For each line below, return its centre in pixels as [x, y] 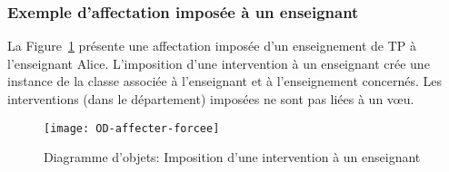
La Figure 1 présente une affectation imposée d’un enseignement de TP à [212, 46]
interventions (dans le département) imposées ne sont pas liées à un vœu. [211, 99]
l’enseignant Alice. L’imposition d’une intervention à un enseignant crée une [219, 63]
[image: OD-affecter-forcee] [132, 128]
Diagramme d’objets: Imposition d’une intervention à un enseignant [232, 157]
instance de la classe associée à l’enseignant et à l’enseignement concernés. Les [224, 81]
